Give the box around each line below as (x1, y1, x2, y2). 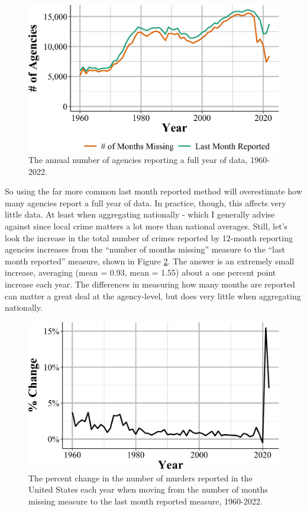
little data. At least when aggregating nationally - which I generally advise (5, 208, 275, 221)
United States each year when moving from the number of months (28, 483, 268, 496)
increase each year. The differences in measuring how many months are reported (5, 278, 295, 290)
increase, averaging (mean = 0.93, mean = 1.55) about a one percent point (5, 266, 276, 279)
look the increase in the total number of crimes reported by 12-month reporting (5, 231, 293, 244)
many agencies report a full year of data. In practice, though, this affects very (5, 196, 286, 209)
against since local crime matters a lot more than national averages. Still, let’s (5, 220, 288, 232)
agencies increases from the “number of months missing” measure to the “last (5, 243, 285, 255)
